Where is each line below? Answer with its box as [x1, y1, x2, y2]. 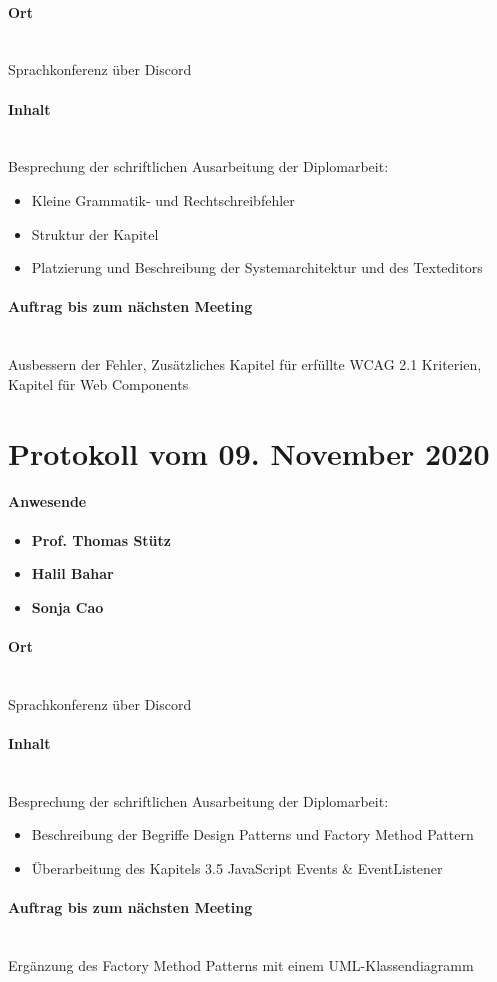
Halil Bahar [31, 563, 114, 584]
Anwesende [8, 491, 87, 512]
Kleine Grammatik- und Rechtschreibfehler [31, 189, 295, 210]
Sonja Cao [31, 596, 104, 617]
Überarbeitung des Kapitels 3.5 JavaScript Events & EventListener [31, 857, 443, 878]
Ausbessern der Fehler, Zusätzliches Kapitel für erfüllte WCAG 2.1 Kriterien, [8, 354, 482, 375]
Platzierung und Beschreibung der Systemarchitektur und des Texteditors [31, 257, 483, 278]
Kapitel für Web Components [8, 373, 189, 394]
